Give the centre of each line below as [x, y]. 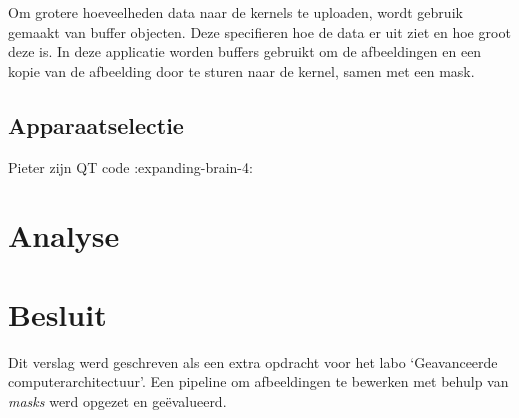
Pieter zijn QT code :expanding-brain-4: [130, 166]
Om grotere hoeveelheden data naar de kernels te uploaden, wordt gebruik [235, 12]
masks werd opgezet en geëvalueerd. [117, 400]
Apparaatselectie [96, 124]
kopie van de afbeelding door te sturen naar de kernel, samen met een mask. [241, 70]
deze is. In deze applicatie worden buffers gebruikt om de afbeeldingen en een [245, 51]
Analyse [64, 235]
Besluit [57, 313]
